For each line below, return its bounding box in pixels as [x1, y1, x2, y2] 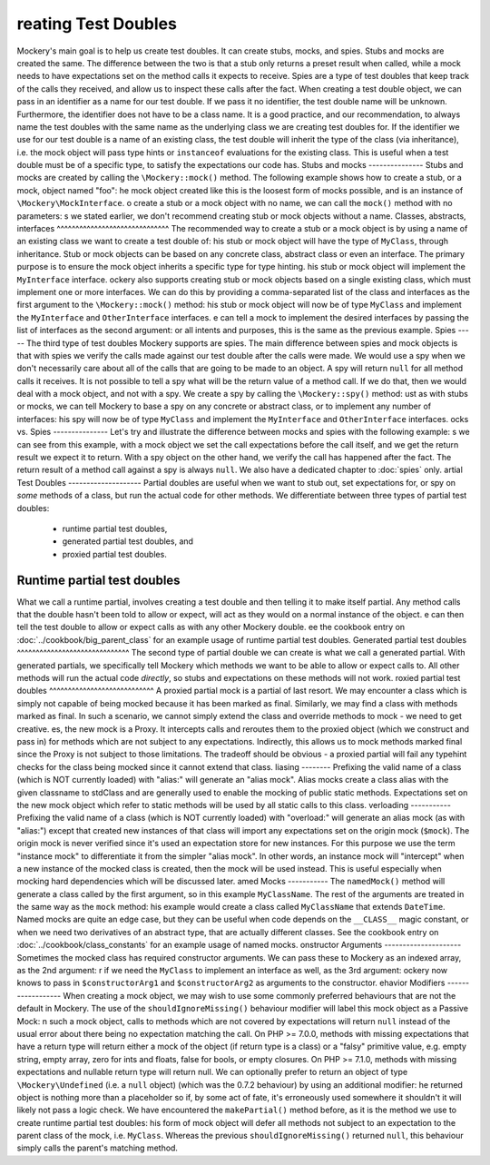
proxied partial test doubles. [62, 548, 167, 559]
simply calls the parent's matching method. [16, 1142, 179, 1153]
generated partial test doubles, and [62, 536, 194, 547]
